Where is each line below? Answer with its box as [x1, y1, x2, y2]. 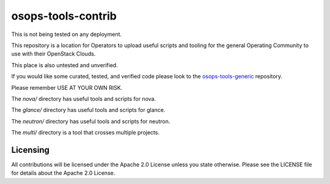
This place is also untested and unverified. [11, 61, 119, 68]
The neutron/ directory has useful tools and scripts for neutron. [11, 117, 170, 125]
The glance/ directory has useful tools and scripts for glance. [11, 106, 166, 114]
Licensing [11, 144, 50, 155]
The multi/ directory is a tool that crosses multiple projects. [11, 129, 160, 136]
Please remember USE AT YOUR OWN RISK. [11, 84, 123, 91]
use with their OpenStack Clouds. [11, 50, 96, 57]
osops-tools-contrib [11, 9, 117, 23]
